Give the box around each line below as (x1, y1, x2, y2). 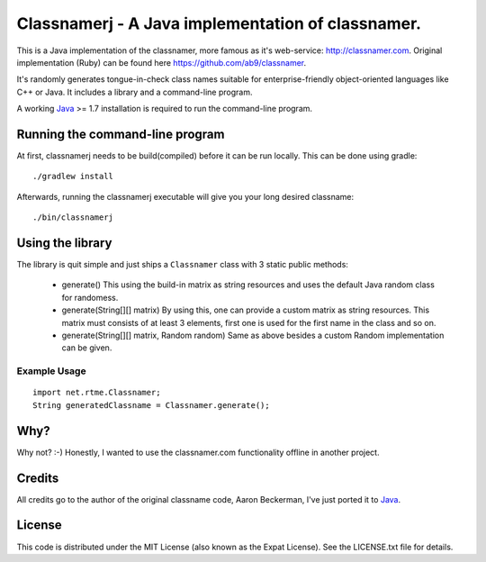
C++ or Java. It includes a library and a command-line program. (16, 86, 253, 97)
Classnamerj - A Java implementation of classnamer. (16, 14, 422, 33)
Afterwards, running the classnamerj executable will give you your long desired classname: (16, 191, 355, 202)
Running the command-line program (16, 126, 225, 141)
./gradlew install (32, 171, 114, 182)
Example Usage (16, 365, 86, 377)
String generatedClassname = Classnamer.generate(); (32, 400, 270, 410)
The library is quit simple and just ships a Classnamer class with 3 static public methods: (16, 259, 348, 270)
